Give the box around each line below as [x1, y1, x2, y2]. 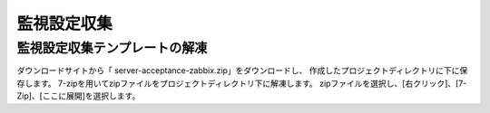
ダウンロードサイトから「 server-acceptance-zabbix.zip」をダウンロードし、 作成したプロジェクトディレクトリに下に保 [16, 65, 468, 76]
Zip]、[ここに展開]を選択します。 [16, 90, 141, 101]
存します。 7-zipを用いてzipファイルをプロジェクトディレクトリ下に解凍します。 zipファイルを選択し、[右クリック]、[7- [16, 78, 467, 89]
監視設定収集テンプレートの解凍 [16, 40, 208, 56]
